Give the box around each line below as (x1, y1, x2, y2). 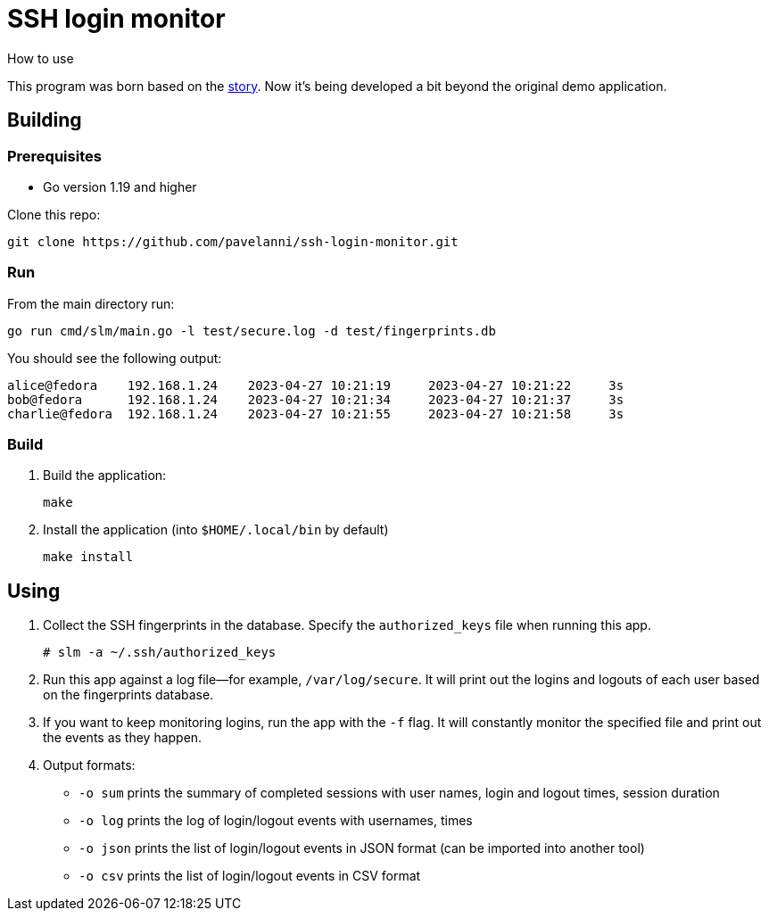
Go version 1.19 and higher (43, 178, 197, 194)
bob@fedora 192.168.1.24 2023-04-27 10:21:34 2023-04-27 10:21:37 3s (7, 392, 624, 407)
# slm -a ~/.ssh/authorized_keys (43, 645, 277, 660)
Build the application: (43, 467, 167, 484)
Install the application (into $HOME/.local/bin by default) (43, 522, 389, 538)
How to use (7, 50, 74, 66)
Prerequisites (7, 146, 102, 165)
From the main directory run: (7, 295, 175, 311)
